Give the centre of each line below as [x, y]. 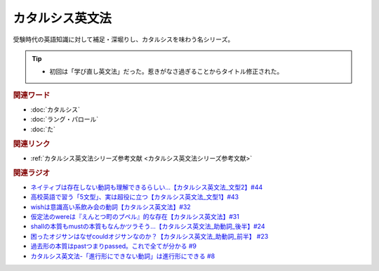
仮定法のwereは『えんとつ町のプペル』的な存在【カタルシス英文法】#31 [135, 217]
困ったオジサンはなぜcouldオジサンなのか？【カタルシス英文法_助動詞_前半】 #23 [149, 236]
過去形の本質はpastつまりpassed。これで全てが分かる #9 [113, 246]
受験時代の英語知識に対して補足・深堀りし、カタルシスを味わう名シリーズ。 [124, 39]
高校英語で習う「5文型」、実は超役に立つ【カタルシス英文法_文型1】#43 [134, 197]
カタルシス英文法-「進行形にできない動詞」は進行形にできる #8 [123, 256]
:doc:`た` [43, 129]
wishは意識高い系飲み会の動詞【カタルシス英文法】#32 [111, 206]
